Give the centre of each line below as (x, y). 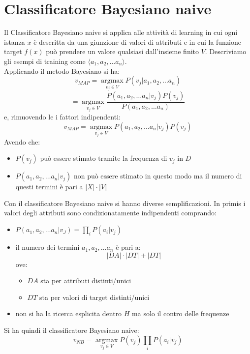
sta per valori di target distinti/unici (94, 297)
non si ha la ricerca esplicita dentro (69, 313)
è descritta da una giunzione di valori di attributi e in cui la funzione (137, 42)
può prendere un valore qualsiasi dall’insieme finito (123, 51)
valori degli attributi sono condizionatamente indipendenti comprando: (110, 213)
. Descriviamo (226, 51)
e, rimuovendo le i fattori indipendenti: (62, 117)
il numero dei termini (47, 247)
